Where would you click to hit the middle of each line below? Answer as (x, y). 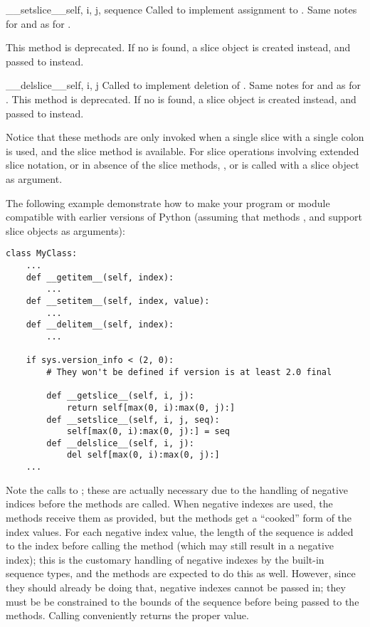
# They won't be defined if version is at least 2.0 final (189, 372)
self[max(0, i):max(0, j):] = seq (148, 432)
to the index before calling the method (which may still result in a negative (170, 546)
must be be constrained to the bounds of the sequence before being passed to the (183, 601)
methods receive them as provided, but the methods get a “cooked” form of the (179, 517)
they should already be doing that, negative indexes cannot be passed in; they (176, 587)
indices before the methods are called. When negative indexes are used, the (169, 504)
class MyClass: (42, 254)
